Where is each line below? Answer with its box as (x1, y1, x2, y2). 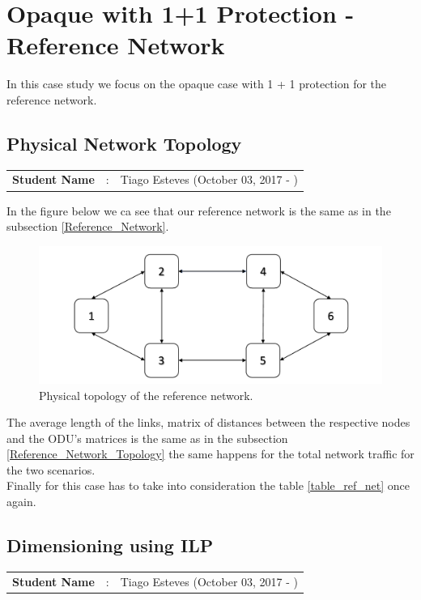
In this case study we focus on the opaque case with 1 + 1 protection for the (6, 75, 387, 92)
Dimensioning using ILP (6, 533, 214, 558)
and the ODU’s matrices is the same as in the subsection (6, 429, 288, 446)
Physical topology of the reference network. (39, 386, 253, 403)
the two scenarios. (6, 461, 96, 478)
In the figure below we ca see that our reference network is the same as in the (6, 202, 391, 219)
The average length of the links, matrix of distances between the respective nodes (6, 414, 410, 431)
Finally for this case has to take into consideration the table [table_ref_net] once (6, 477, 410, 494)
